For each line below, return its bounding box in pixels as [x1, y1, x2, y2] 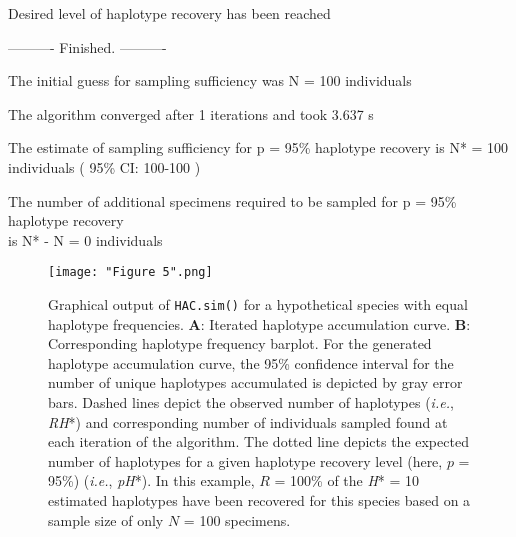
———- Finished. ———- [8, 36, 167, 57]
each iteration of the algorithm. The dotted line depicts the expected [48, 431, 469, 452]
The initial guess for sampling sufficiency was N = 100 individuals [8, 70, 412, 91]
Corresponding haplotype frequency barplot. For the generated [48, 333, 432, 354]
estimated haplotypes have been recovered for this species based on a [48, 490, 471, 510]
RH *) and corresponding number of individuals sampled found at [48, 411, 448, 432]
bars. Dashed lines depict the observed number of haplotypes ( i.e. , [48, 392, 454, 413]
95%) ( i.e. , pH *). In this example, [48, 470, 255, 491]
